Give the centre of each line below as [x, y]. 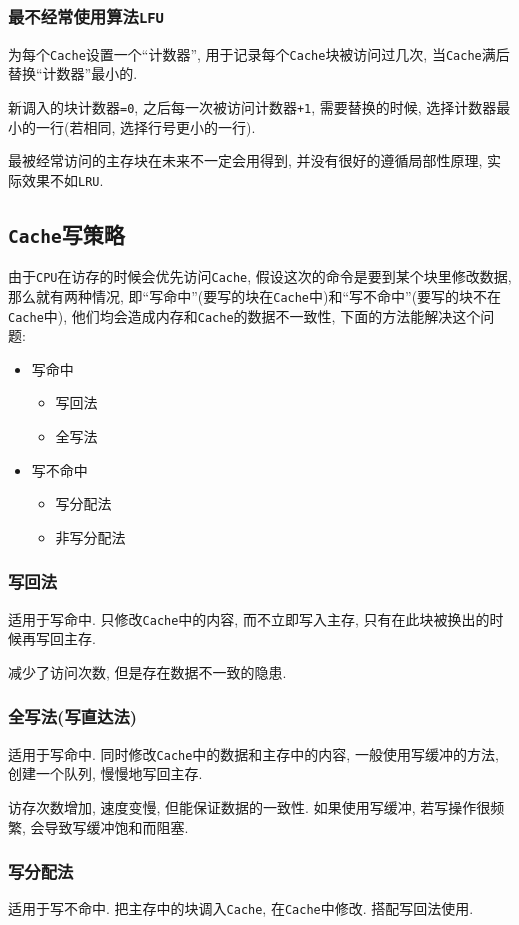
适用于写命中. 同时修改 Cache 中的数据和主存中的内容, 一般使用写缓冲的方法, [253, 753]
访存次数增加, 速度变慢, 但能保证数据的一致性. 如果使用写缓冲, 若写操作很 [249, 806]
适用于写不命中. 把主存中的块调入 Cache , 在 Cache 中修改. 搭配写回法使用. [241, 908]
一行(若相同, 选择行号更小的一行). [145, 126]
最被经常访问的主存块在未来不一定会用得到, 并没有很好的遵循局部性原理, [245, 160]
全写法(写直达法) [73, 716]
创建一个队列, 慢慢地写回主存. [105, 773]
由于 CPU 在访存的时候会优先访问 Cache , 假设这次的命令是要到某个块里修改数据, [260, 276]
